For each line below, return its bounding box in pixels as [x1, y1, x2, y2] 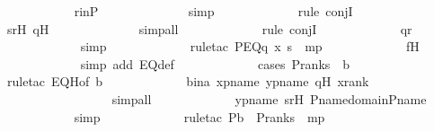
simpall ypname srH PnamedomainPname [111, 89, 427, 108]
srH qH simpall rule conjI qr [6, 19, 412, 38]
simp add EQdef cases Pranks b [80, 54, 350, 73]
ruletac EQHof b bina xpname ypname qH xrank [6, 72, 369, 91]
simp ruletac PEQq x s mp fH [80, 37, 420, 56]
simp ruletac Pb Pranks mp [74, 107, 325, 126]
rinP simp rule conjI [74, 2, 353, 20]
